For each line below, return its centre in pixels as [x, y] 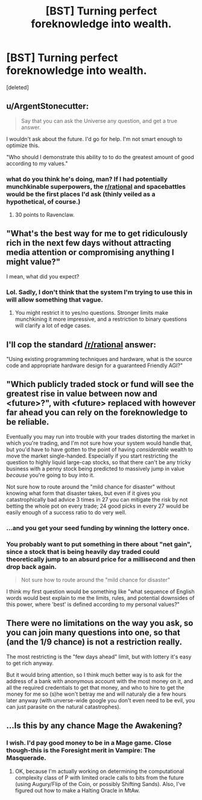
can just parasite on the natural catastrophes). [64, 707]
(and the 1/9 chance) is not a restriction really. [94, 642]
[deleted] [17, 87]
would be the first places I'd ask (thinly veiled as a [81, 194]
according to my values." [37, 163]
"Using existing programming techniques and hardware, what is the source [99, 359]
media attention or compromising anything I [90, 252]
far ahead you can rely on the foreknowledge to [97, 413]
